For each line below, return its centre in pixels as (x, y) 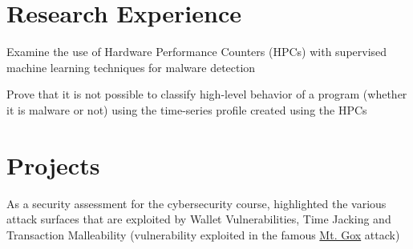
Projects (53, 165)
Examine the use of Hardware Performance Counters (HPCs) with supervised (197, 52)
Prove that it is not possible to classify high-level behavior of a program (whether (207, 94)
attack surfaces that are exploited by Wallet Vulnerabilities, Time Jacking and (199, 219)
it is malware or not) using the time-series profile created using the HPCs (187, 109)
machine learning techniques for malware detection (131, 67)
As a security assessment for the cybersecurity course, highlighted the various (196, 203)
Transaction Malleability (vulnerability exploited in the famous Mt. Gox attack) (203, 234)
